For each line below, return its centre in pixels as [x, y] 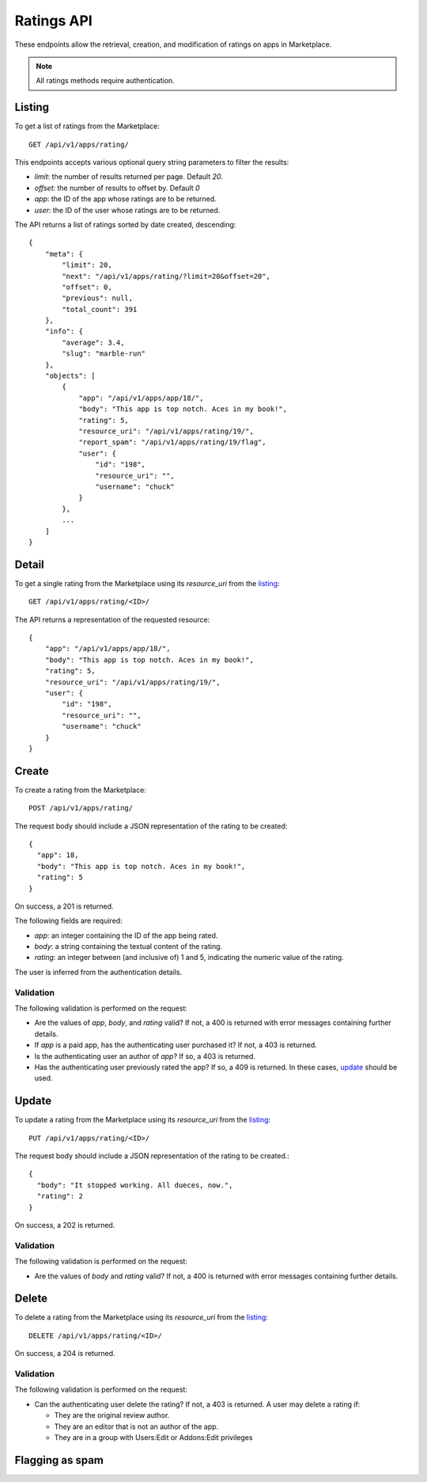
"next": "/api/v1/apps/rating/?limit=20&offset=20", [166, 276]
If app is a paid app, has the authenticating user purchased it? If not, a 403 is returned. [176, 1045]
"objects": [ [70, 376]
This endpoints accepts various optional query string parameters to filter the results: [152, 162]
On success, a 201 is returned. [64, 906]
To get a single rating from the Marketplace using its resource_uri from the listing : [147, 583]
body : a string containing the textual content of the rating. [128, 947]
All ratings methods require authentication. [105, 81]
